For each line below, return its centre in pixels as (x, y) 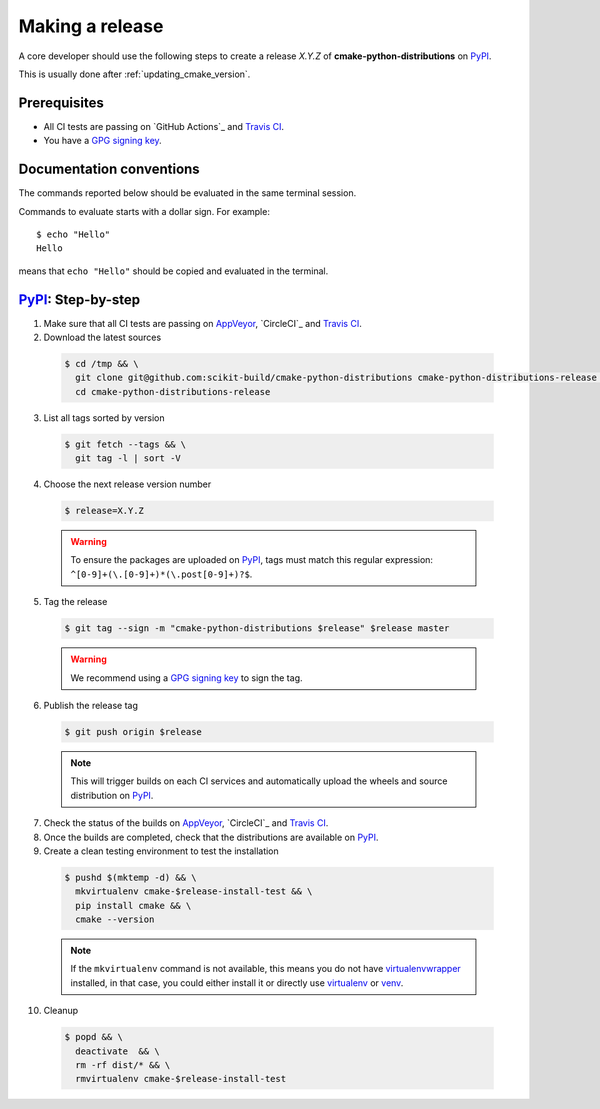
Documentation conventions (109, 169)
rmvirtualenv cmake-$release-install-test (181, 1079)
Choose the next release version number (127, 484)
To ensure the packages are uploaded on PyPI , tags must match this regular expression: (252, 560)
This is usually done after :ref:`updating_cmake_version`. (134, 74)
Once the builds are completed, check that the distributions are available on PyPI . (211, 837)
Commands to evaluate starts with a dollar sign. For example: (144, 211)
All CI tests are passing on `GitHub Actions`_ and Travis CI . (164, 126)
